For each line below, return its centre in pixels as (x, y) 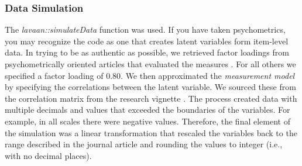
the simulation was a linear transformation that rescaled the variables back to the (151, 132)
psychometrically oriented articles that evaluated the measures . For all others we (150, 64)
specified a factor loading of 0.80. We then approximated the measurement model (150, 75)
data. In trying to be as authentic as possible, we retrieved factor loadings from (147, 52)
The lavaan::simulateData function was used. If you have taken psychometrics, (145, 30)
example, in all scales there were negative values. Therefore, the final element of (147, 121)
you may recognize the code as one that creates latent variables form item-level (147, 41)
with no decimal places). (48, 155)
